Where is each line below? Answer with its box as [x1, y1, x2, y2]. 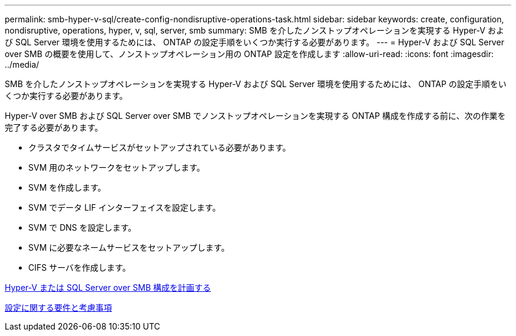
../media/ [5, 59, 39, 69]
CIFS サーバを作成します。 [28, 262, 131, 272]
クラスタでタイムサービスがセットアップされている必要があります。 [28, 142, 291, 152]
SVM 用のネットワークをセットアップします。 [28, 162, 205, 172]
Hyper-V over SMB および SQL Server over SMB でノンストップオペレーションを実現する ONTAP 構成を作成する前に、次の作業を [5, 111, 506, 121]
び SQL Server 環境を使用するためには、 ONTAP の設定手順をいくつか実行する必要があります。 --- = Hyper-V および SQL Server [5, 37, 504, 47]
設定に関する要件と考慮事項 [5, 302, 112, 312]
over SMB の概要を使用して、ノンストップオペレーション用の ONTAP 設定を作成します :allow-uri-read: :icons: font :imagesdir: [5, 49, 494, 59]
